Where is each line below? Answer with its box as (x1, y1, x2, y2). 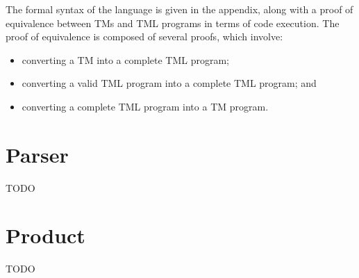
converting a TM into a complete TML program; (22, 52, 229, 67)
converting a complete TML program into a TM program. (22, 99, 269, 113)
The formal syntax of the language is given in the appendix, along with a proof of (6, 2, 353, 16)
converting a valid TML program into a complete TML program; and (22, 76, 317, 90)
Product (6, 221, 85, 250)
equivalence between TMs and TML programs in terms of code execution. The (6, 15, 340, 30)
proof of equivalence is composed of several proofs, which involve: (6, 29, 283, 44)
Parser (6, 140, 69, 168)
